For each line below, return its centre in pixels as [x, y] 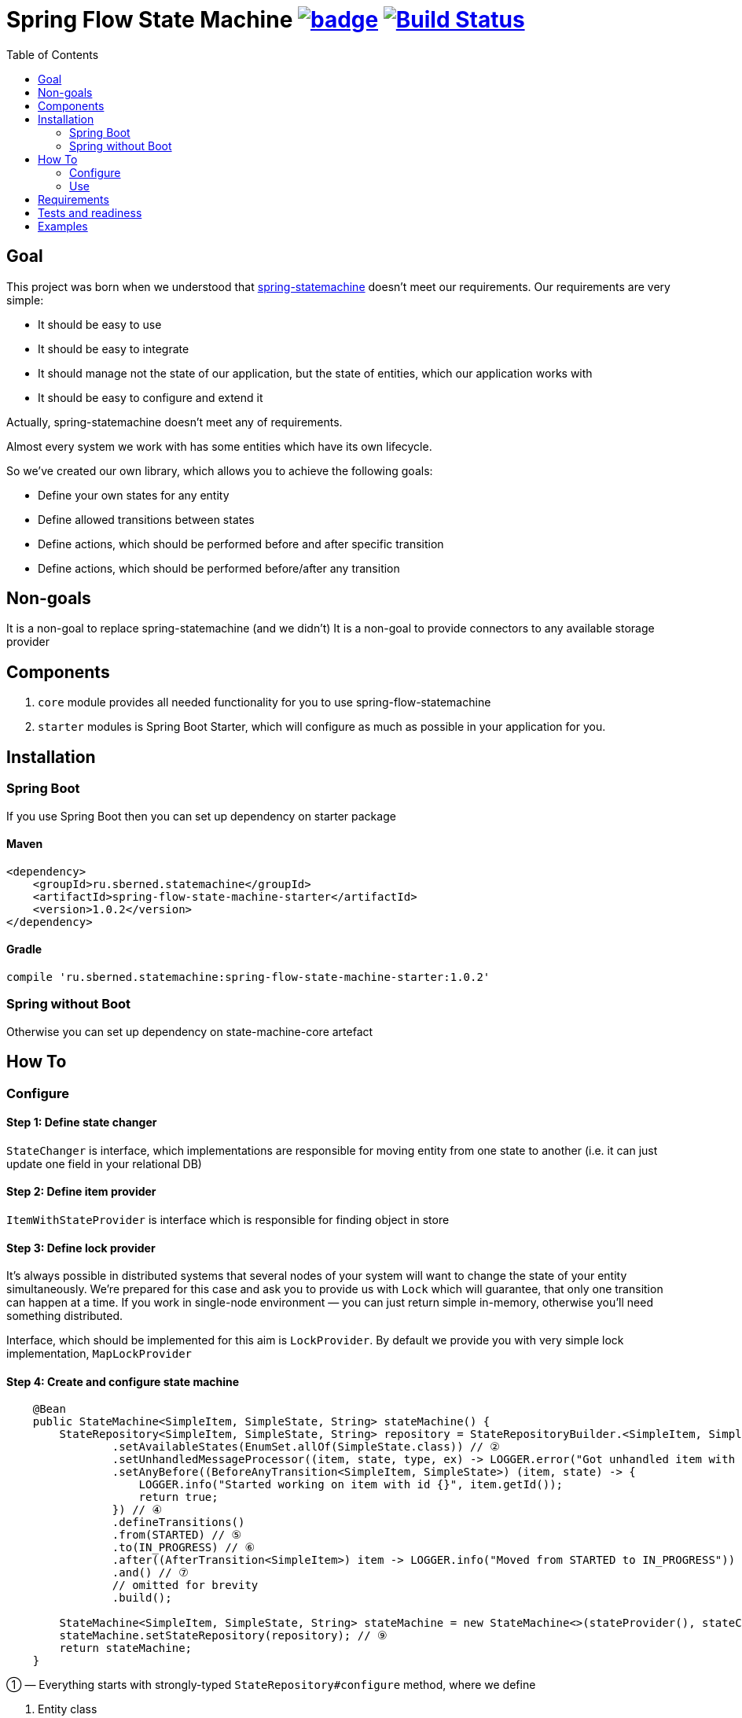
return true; [178, 1497]
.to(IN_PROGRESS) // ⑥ [183, 1548]
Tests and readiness [90, 212]
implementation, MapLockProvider [99, 1354]
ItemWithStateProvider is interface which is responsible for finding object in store [228, 1219]
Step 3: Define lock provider [81, 1248]
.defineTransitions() [178, 1523]
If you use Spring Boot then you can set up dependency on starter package [201, 816]
